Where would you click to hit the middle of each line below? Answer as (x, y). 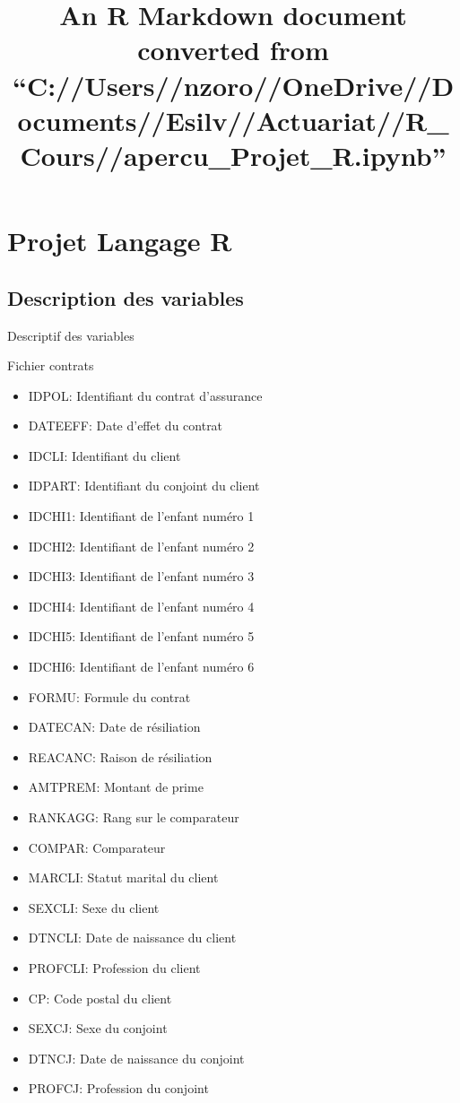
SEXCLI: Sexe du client (94, 907)
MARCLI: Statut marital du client (123, 877)
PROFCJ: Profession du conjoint (118, 1088)
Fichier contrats (51, 365)
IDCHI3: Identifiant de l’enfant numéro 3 (141, 576)
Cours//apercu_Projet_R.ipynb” (233, 155)
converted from (233, 50)
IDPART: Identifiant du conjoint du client (144, 486)
